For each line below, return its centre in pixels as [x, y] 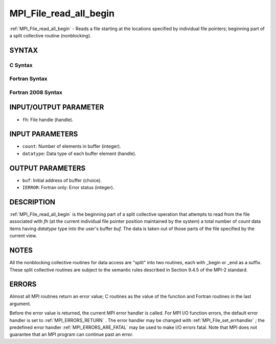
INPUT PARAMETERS [44, 134]
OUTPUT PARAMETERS [48, 168]
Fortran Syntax [28, 79]
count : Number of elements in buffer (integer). [72, 146]
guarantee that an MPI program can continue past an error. [71, 334]
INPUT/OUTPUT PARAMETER [57, 107]
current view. [23, 236]
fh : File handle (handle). [48, 120]
